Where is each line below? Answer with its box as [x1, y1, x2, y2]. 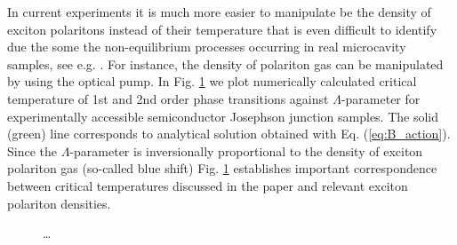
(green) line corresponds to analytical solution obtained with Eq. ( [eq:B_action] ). [7, 124, 451, 143]
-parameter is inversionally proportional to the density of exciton [69, 141, 423, 160]
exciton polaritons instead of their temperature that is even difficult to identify [7, 20, 437, 38]
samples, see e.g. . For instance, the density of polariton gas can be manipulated [7, 54, 444, 73]
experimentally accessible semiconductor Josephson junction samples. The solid [7, 107, 439, 125]
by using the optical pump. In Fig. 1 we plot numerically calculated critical [7, 72, 417, 91]
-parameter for [341, 89, 421, 107]
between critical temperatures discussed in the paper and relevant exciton [7, 176, 408, 194]
